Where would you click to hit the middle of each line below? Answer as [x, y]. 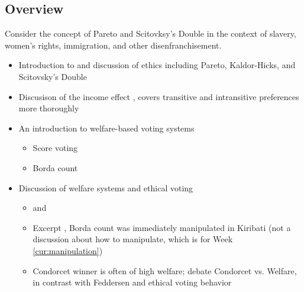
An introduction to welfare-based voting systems [106, 128]
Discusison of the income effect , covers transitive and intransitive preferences [159, 96]
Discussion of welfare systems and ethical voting [106, 187]
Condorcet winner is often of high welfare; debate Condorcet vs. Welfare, [165, 270]
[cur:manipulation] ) [68, 250]
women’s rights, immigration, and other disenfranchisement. [113, 45]
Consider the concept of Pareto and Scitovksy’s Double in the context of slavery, [151, 33]
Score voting [55, 148]
